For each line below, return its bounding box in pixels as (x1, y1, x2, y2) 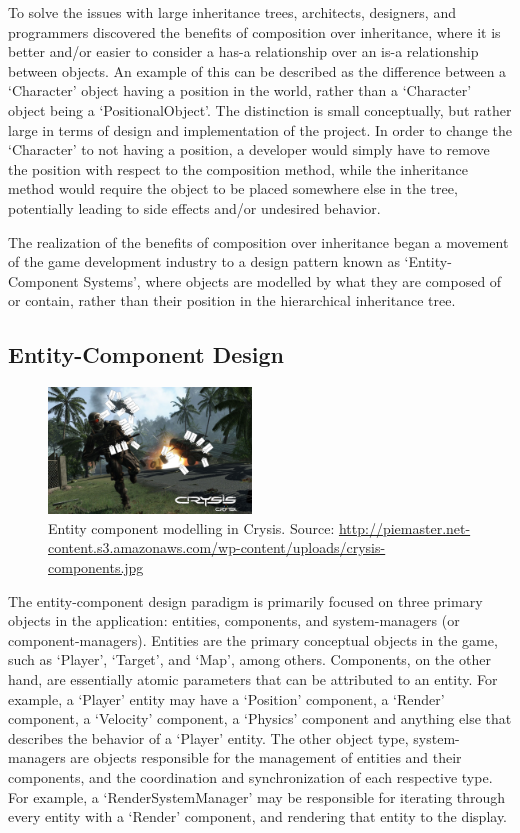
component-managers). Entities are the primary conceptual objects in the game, (8, 629, 498, 650)
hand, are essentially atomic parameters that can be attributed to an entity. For (8, 669, 498, 690)
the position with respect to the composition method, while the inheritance (8, 158, 468, 179)
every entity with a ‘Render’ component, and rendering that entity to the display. (8, 806, 508, 827)
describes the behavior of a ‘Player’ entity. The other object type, (8, 727, 409, 748)
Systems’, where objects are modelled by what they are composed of (83, 270, 502, 291)
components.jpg (48, 557, 144, 578)
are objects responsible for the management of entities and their (70, 747, 462, 768)
